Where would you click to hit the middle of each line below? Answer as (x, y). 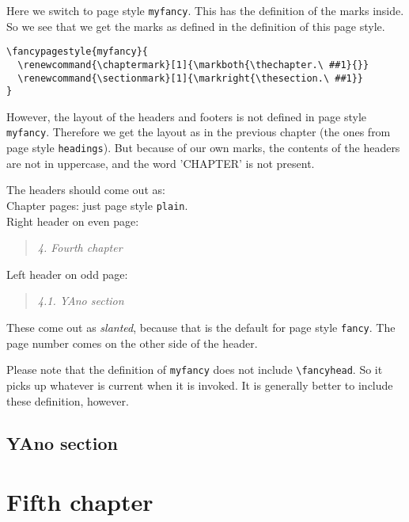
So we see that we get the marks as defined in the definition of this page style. (196, 26)
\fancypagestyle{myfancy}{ (77, 52)
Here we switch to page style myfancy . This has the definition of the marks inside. (205, 10)
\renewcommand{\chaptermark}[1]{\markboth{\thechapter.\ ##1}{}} (193, 65)
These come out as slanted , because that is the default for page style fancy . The (201, 327)
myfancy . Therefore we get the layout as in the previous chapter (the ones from (199, 132)
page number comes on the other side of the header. (132, 343)
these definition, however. (68, 400)
